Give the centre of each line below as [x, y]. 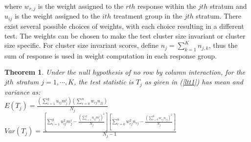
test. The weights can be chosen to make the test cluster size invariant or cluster [125, 35]
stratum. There [219, 16]
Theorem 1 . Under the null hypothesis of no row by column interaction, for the [125, 72]
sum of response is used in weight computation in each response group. [111, 55]
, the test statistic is [103, 82]
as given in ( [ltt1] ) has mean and [194, 82]
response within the [167, 6]
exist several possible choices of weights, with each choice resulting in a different [124, 26]
